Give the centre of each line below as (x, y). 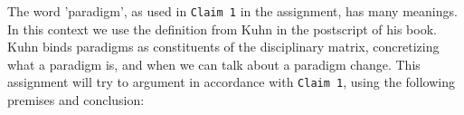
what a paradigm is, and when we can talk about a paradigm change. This (214, 64)
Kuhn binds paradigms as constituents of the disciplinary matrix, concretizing (223, 47)
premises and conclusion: (76, 100)
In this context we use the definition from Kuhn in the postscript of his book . (222, 29)
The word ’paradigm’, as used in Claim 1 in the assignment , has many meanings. (232, 11)
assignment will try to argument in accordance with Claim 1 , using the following (231, 82)
